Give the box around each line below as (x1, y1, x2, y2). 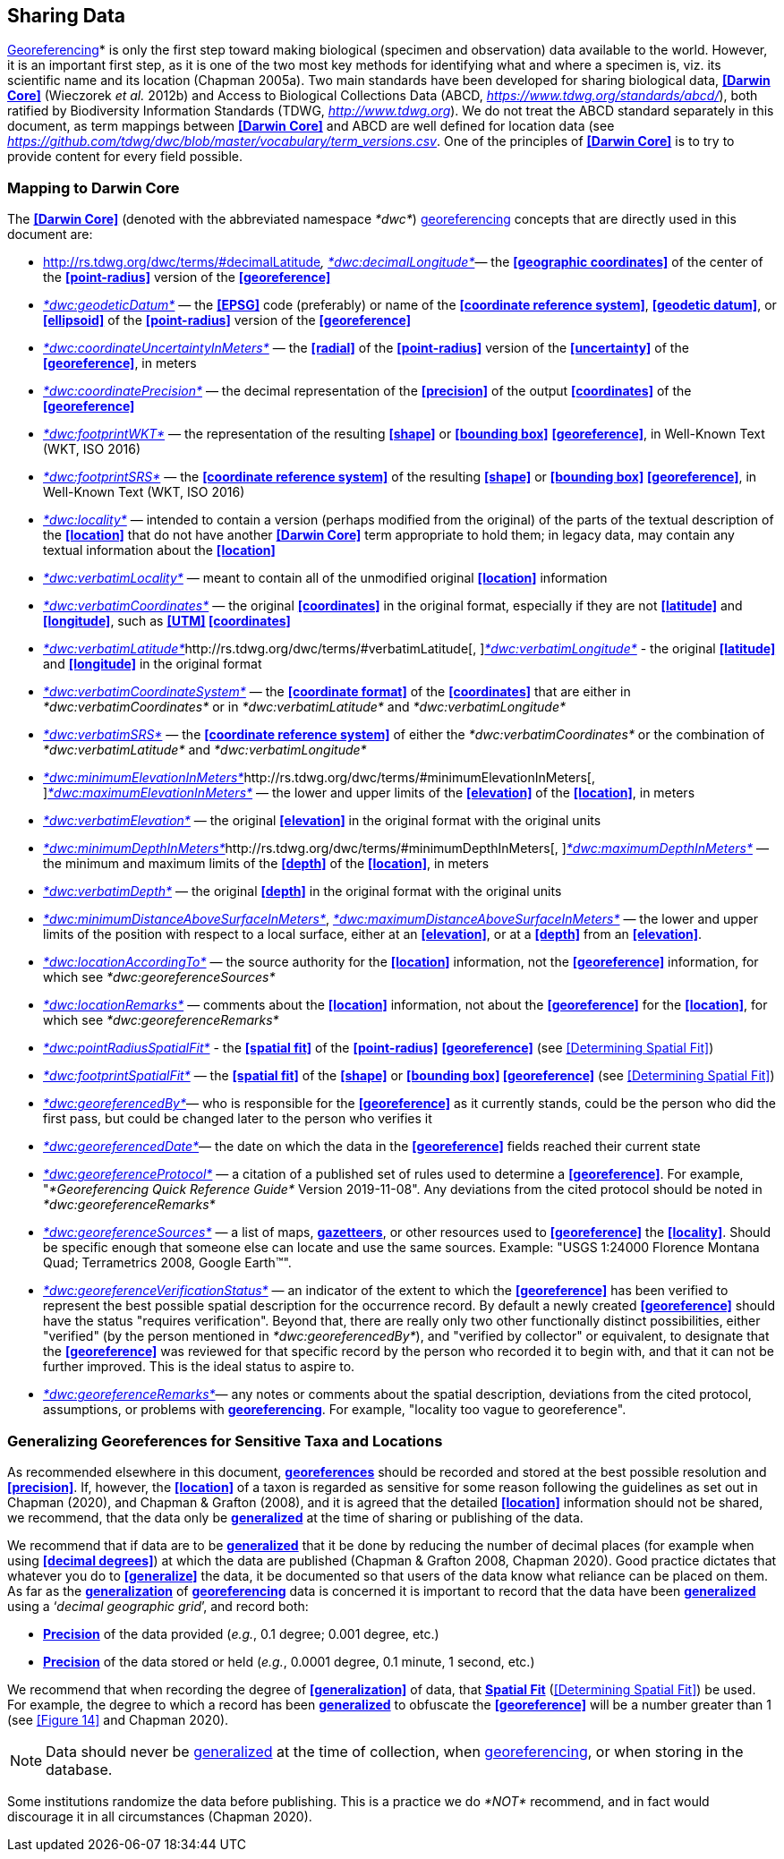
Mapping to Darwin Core (7, 178, 180, 197)
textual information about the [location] (43, 542, 276, 559)
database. (46, 1760, 113, 1778)
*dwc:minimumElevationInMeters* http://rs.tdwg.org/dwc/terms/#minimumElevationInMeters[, (43, 770, 595, 786)
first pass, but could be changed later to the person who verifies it (43, 1111, 432, 1127)
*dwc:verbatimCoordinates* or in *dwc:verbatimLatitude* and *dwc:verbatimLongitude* (43, 699, 566, 715)
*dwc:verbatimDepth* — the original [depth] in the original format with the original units (43, 883, 562, 900)
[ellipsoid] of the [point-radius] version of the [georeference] (43, 312, 411, 328)
